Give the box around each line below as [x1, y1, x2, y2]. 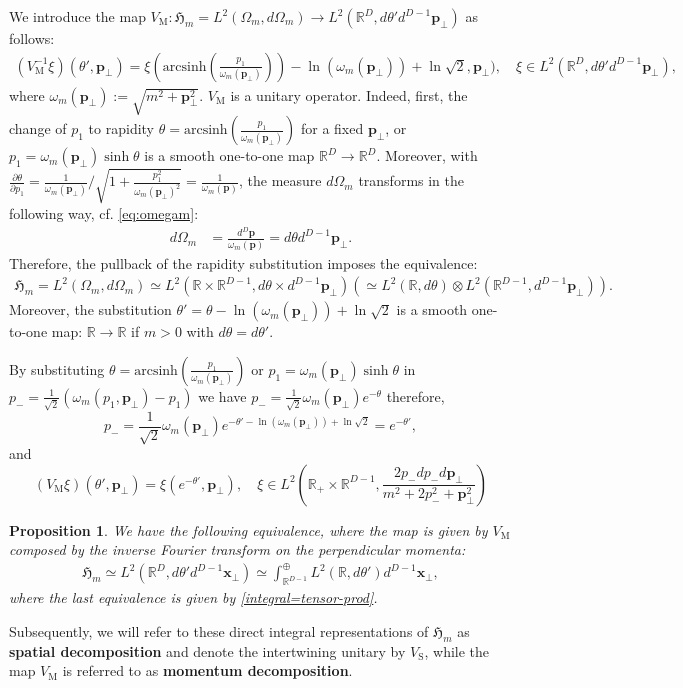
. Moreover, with [376, 145, 478, 166]
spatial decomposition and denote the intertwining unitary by [9, 640, 406, 661]
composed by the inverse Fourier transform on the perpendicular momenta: [9, 539, 466, 560]
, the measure [239, 170, 322, 191]
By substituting [9, 358, 105, 379]
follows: [9, 28, 55, 48]
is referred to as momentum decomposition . [62, 660, 353, 681]
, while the [424, 640, 490, 661]
